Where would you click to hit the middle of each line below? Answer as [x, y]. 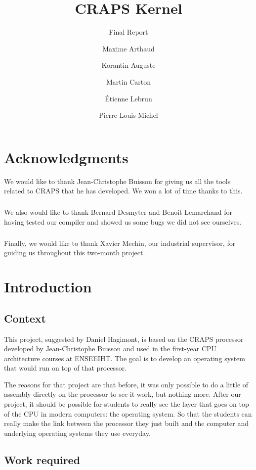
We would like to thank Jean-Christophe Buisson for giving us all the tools [117, 181]
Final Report [128, 32]
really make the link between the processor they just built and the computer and [127, 423]
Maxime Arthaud [128, 48]
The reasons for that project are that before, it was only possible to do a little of [126, 384]
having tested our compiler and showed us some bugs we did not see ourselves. [123, 221]
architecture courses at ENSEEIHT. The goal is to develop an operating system [125, 358]
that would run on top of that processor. [65, 368]
